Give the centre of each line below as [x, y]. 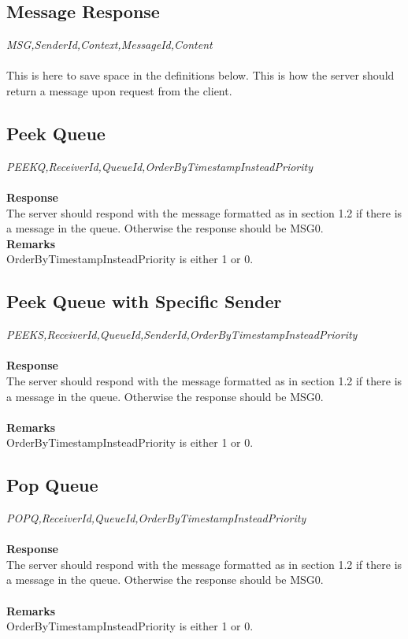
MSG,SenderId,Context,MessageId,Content [109, 45]
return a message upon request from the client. [119, 90]
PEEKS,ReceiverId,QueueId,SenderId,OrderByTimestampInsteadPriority [182, 334]
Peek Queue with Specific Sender [144, 301]
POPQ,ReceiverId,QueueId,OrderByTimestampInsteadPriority [156, 518]
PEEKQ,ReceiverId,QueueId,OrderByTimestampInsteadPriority [160, 166]
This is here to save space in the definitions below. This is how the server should [200, 75]
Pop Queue [52, 485]
